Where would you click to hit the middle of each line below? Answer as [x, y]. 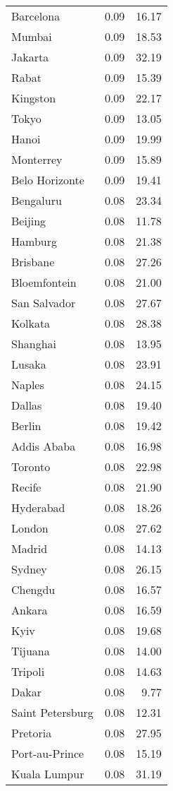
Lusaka [29, 364]
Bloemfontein [44, 282]
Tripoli [28, 671]
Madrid [30, 548]
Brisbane [33, 262]
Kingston [34, 98]
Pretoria [32, 733]
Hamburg [34, 241]
